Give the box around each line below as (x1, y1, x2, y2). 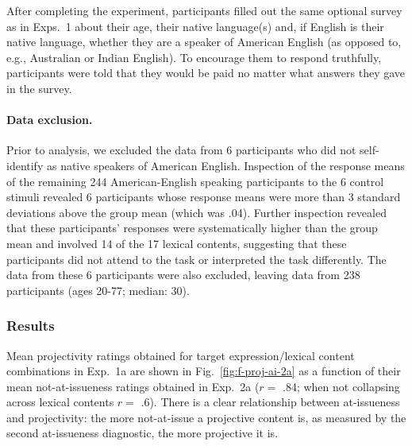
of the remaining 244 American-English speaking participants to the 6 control (6, 173, 384, 189)
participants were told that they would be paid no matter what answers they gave (6, 64, 406, 81)
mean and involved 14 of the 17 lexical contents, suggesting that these (6, 235, 347, 251)
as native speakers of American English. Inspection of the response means (46, 157, 405, 173)
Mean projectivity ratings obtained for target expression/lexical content (6, 347, 355, 363)
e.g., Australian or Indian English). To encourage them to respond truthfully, (6, 48, 382, 65)
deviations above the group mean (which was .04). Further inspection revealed (6, 204, 387, 220)
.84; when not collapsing (283, 378, 400, 394)
